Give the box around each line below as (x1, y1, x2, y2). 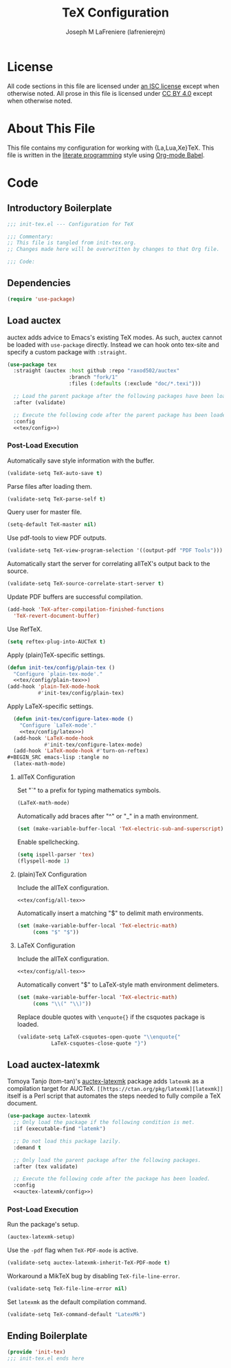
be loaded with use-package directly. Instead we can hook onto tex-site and (7, 340, 219, 349)
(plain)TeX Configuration (16, 870, 87, 878)
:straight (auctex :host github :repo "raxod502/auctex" (13, 368, 180, 374)
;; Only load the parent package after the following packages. (13, 1156, 201, 1163)
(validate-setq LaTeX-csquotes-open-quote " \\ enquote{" (16, 1033, 181, 1040)
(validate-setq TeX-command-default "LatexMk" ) (7, 1311, 146, 1318)
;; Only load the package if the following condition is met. (13, 1119, 195, 1126)
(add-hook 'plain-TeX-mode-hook (7, 683, 100, 690)
